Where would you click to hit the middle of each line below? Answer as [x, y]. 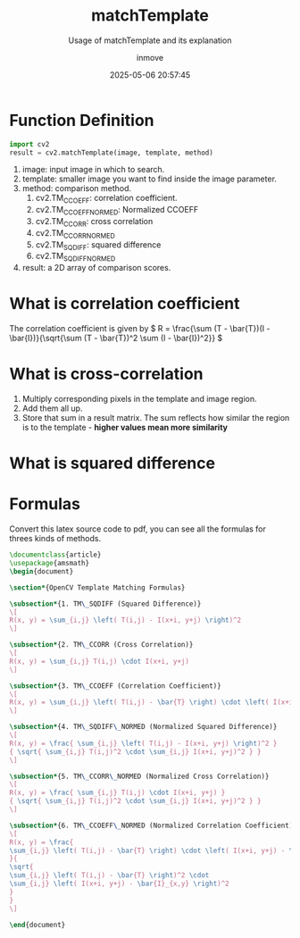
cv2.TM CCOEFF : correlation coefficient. [106, 199]
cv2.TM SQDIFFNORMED [75, 257]
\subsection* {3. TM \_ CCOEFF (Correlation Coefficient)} [115, 686]
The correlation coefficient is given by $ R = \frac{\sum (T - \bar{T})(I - [140, 329]
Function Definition [82, 120]
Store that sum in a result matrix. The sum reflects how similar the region [156, 418]
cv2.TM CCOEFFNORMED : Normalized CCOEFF [117, 211]
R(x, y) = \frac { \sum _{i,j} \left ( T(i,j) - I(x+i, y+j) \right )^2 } [143, 743]
